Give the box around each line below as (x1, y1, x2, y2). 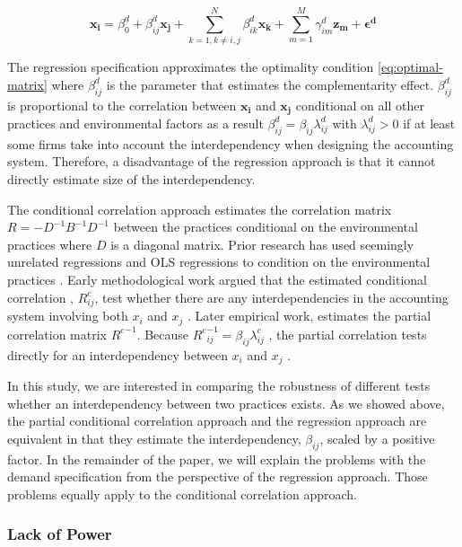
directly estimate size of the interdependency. (7, 169, 256, 188)
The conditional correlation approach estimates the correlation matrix (7, 199, 392, 218)
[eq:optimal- (378, 57, 443, 76)
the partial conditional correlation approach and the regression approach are (7, 411, 427, 430)
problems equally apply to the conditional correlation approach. (7, 484, 357, 503)
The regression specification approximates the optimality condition (7, 57, 374, 76)
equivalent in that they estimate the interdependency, (7, 428, 301, 447)
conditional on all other (295, 95, 424, 114)
